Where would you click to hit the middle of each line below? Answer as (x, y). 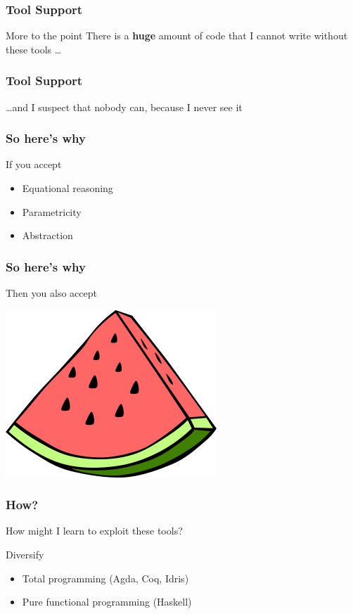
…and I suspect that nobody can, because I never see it (124, 107)
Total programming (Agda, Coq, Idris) (105, 578)
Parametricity (52, 211)
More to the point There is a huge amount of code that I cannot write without (177, 36)
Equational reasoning (68, 188)
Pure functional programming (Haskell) (107, 602)
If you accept (34, 164)
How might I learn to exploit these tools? (94, 531)
